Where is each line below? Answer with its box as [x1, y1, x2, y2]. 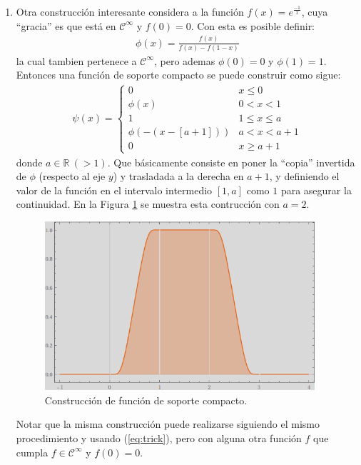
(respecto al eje [39, 169, 106, 184]
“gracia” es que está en [16, 18, 116, 33]
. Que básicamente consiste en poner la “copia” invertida [107, 154, 355, 169]
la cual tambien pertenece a [16, 53, 137, 68]
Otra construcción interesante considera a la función [16, 4, 244, 19]
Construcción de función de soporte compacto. [44, 392, 248, 407]
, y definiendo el [269, 169, 340, 184]
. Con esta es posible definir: [190, 18, 315, 33]
